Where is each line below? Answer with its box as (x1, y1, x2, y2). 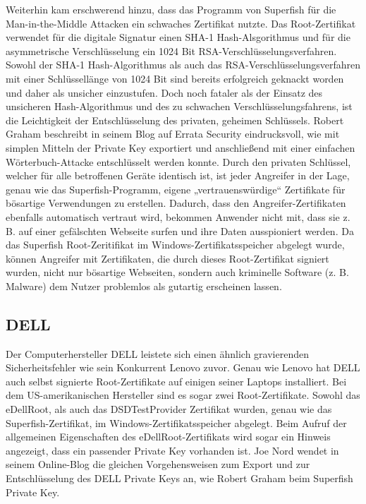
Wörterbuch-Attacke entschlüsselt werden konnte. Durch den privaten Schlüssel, (6, 154, 351, 169)
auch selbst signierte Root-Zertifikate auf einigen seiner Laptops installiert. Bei (6, 373, 347, 388)
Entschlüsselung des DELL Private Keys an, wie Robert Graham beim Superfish (6, 471, 353, 486)
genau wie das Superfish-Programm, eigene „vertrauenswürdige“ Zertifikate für (6, 181, 346, 196)
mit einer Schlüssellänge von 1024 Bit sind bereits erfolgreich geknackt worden (6, 71, 344, 85)
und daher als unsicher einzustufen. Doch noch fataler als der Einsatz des (6, 85, 323, 100)
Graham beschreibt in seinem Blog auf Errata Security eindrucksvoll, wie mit (6, 126, 340, 141)
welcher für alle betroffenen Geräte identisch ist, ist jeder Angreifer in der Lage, (6, 168, 350, 183)
